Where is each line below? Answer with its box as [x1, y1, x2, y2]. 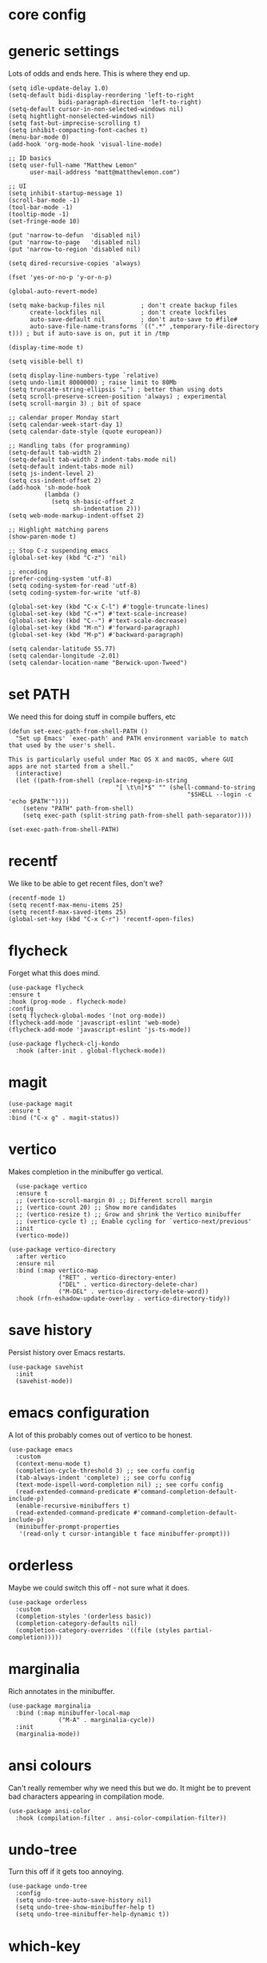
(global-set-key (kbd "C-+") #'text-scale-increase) [8, 610, 188, 618]
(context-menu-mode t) [15, 1459, 91, 1467]
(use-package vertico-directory [8, 1245, 116, 1253]
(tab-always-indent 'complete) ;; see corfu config [15, 1474, 192, 1482]
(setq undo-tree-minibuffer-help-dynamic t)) [15, 1910, 170, 1919]
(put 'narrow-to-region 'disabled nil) [8, 246, 141, 254]
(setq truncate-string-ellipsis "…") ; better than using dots [8, 386, 224, 394]
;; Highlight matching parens [8, 526, 110, 534]
